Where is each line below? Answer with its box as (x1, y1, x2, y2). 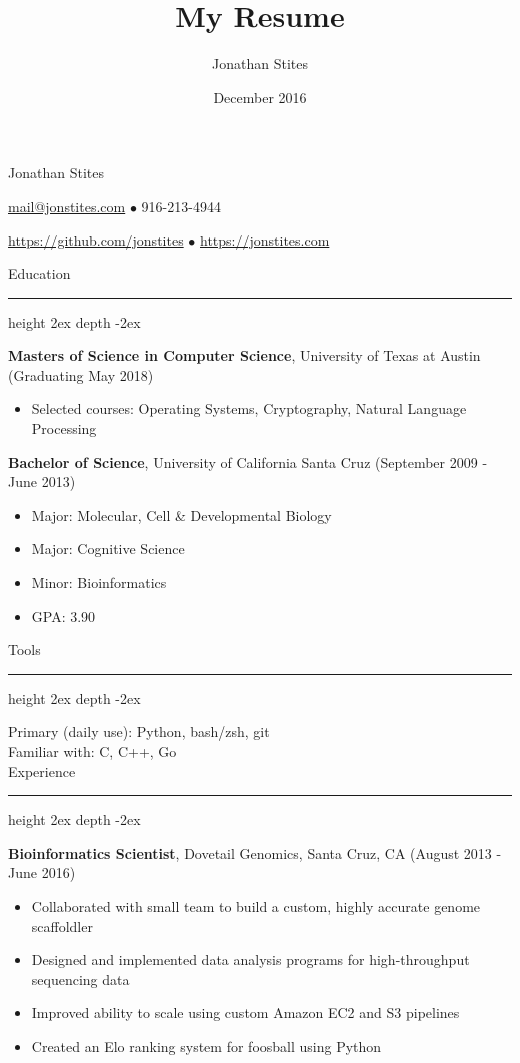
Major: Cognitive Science (31, 538, 185, 559)
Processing (31, 418, 97, 439)
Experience (8, 760, 76, 781)
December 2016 (213, 86, 307, 107)
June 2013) (8, 471, 76, 492)
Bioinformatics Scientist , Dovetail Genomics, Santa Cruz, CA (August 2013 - (8, 842, 502, 863)
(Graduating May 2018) (8, 364, 154, 385)
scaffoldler (31, 915, 93, 936)
